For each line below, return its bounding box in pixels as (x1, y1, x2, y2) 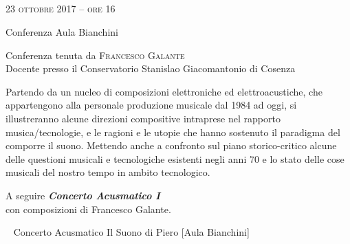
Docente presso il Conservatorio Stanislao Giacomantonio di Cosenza (6, 61, 296, 76)
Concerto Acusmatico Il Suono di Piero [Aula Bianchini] (13, 225, 250, 239)
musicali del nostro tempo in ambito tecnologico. (6, 165, 210, 179)
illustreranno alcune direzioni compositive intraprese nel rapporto (6, 111, 281, 125)
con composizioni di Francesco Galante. (6, 201, 171, 216)
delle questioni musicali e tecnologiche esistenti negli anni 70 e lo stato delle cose (6, 151, 344, 166)
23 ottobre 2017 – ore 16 (6, 1, 116, 16)
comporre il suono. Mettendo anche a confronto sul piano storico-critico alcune (6, 138, 337, 153)
